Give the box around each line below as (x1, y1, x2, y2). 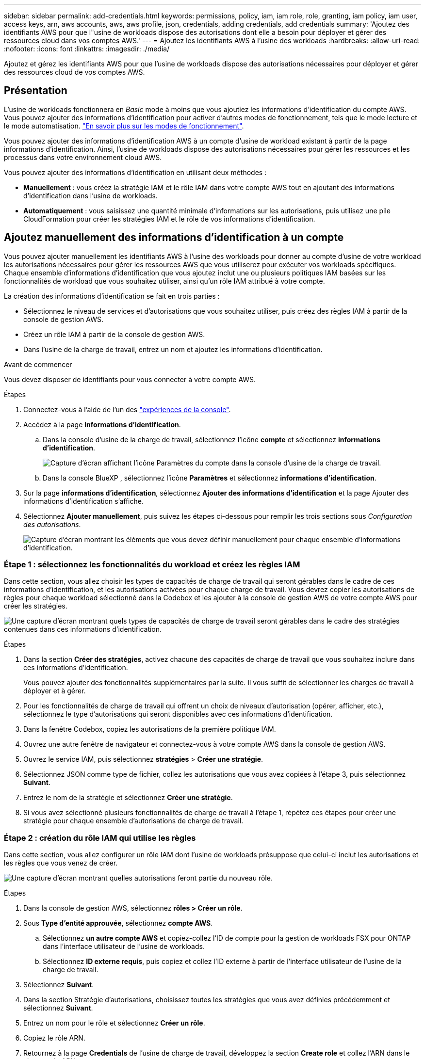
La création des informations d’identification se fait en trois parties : (4, 291, 220, 300)
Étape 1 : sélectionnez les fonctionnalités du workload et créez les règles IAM (4, 560, 300, 570)
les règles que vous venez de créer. (4, 859, 118, 867)
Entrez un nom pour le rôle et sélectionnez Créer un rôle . (23, 1019, 205, 1027)
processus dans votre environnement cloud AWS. (4, 153, 162, 161)
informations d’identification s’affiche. (23, 497, 144, 505)
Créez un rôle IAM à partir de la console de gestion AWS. (23, 330, 205, 338)
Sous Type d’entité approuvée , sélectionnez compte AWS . (23, 919, 213, 928)
